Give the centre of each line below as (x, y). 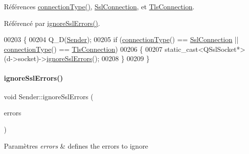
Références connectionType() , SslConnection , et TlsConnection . (99, 6)
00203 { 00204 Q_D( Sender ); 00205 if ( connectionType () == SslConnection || (121, 39)
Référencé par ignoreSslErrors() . (52, 23)
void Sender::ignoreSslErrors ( (49, 96)
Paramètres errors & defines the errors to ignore (76, 145)
